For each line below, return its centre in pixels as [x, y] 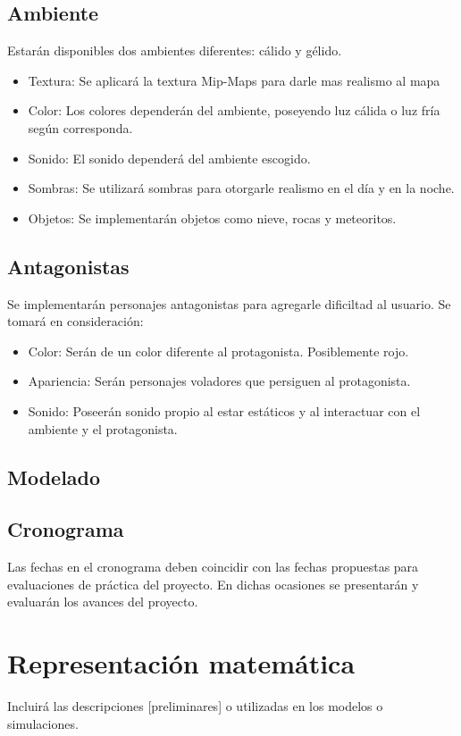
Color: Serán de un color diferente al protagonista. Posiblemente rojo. [218, 351]
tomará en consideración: [75, 321]
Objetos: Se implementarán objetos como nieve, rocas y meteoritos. [212, 217]
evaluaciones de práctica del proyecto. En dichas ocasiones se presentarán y [213, 584]
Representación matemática [181, 663]
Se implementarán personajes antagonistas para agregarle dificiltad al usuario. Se [229, 303]
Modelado [54, 477]
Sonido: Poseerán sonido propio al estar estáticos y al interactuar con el [224, 410]
